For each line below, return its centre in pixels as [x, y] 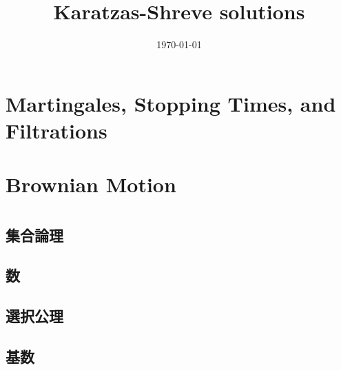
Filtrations [56, 130]
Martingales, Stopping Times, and [171, 103]
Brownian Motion [91, 184]
